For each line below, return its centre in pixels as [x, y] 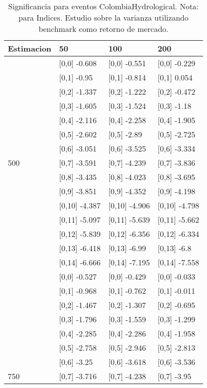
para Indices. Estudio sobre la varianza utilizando [103, 17]
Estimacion [30, 48]
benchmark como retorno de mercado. [103, 29]
